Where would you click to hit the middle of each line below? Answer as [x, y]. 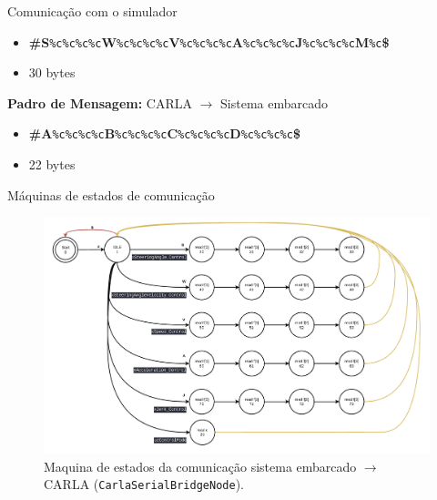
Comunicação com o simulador [92, 11]
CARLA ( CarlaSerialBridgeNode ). [144, 484]
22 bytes [52, 164]
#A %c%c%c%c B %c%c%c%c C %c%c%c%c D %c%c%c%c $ [165, 133]
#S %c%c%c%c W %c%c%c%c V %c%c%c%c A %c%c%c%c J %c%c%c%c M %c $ [209, 41]
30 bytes [52, 72]
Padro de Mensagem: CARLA [100, 102]
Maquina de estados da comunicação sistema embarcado [200, 466]
